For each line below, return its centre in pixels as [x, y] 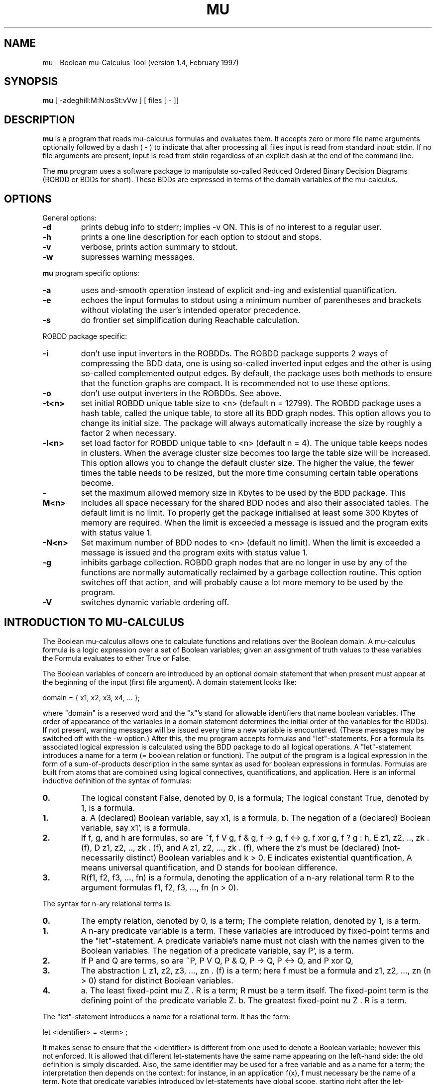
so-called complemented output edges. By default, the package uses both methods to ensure [256, 374]
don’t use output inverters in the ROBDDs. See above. [181, 393]
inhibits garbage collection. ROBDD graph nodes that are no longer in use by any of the [244, 563]
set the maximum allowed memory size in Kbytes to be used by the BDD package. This [243, 493]
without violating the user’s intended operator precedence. [191, 310]
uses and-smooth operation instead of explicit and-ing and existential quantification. [239, 290]
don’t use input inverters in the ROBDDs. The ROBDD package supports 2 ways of [234, 354]
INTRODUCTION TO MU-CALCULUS [94, 622]
